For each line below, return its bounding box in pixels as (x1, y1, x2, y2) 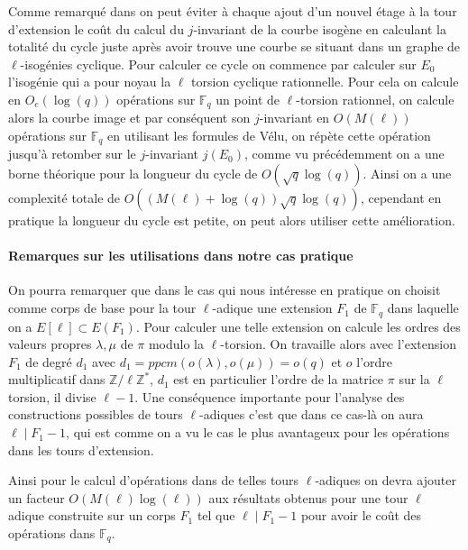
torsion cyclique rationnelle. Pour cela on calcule (191, 72, 459, 91)
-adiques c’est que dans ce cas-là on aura (199, 405, 424, 424)
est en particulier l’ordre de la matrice (173, 370, 384, 389)
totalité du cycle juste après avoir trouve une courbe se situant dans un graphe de (8, 37, 461, 56)
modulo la (148, 335, 205, 353)
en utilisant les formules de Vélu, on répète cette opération (107, 126, 431, 145)
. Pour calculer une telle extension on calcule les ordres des (135, 316, 461, 335)
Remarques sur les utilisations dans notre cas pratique (8, 246, 353, 265)
